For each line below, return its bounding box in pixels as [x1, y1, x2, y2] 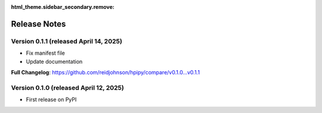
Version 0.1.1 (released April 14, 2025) [11, 37, 122, 45]
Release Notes [11, 18, 66, 29]
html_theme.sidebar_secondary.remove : [11, 4, 114, 10]
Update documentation [26, 58, 83, 65]
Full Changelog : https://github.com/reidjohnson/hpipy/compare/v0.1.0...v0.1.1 [11, 68, 200, 76]
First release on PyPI [26, 96, 77, 103]
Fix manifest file [26, 49, 65, 56]
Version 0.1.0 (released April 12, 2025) [11, 83, 125, 92]
